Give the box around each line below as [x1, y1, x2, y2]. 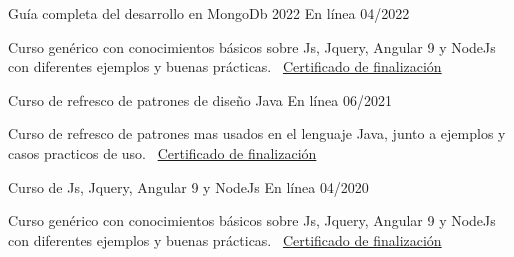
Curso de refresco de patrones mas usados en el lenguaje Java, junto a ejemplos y [8, 123, 506, 144]
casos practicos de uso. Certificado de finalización [8, 142, 317, 163]
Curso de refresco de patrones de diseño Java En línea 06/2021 [8, 89, 392, 110]
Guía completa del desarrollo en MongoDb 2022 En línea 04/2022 [8, 3, 410, 23]
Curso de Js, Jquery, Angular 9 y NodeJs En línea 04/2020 [8, 176, 369, 197]
